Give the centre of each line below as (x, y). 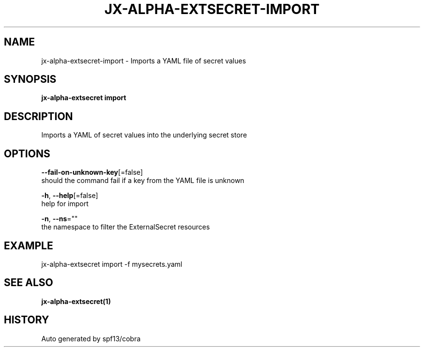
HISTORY (27, 320)
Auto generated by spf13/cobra (91, 338)
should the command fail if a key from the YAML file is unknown (143, 181)
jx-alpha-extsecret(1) (76, 301)
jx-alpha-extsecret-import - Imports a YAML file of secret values (144, 61)
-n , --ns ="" (60, 219)
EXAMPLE (29, 245)
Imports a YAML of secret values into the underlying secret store (144, 135)
